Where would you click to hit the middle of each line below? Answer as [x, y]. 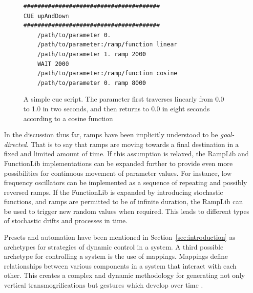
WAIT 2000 [53, 64]
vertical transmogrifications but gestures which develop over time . [104, 285]
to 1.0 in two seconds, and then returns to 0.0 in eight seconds [117, 108]
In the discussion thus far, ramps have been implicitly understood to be [111, 135]
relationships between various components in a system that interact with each [120, 265]
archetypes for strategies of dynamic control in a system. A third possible [114, 246]
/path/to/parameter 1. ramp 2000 [92, 54]
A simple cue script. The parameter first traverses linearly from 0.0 [124, 99]
